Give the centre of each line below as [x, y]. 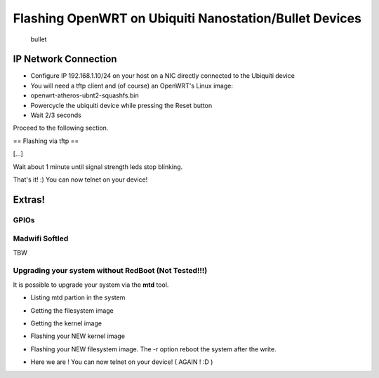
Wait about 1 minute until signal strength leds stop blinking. [98, 167]
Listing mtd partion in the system [78, 297]
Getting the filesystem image [72, 310]
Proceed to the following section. [61, 128]
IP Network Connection [65, 59]
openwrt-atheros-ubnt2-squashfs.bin [85, 95]
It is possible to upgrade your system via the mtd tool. [91, 285]
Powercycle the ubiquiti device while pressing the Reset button [121, 105]
